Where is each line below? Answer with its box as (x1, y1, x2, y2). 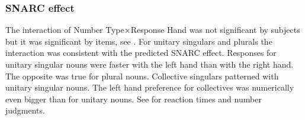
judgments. (5, 104, 45, 116)
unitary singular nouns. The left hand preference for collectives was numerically (5, 81, 294, 94)
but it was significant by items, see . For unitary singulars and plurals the (5, 35, 272, 47)
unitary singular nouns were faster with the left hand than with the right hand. (5, 58, 294, 70)
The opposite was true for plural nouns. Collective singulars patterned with (5, 69, 279, 82)
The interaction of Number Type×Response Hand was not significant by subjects (5, 24, 300, 36)
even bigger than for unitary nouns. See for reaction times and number (5, 92, 262, 105)
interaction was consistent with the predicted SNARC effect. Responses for (5, 46, 277, 59)
